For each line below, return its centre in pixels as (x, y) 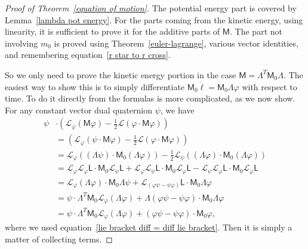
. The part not (256, 31)
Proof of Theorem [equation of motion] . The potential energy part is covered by (151, 8)
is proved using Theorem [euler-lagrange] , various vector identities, (176, 43)
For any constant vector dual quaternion (78, 110)
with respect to (269, 86)
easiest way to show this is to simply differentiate (95, 86)
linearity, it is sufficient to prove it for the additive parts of (113, 31)
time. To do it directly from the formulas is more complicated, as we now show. (150, 98)
